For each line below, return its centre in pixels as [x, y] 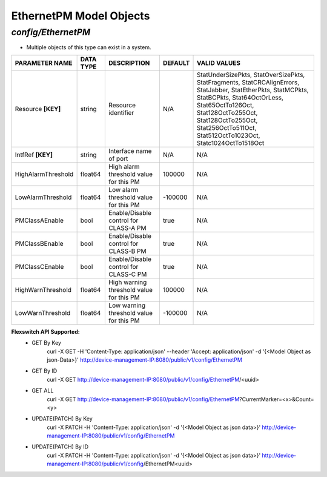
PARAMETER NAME [44, 63]
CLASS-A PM [127, 228]
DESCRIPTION [129, 63]
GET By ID [45, 371]
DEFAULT [176, 63]
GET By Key [47, 343]
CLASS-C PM [128, 274]
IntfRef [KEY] [34, 155]
